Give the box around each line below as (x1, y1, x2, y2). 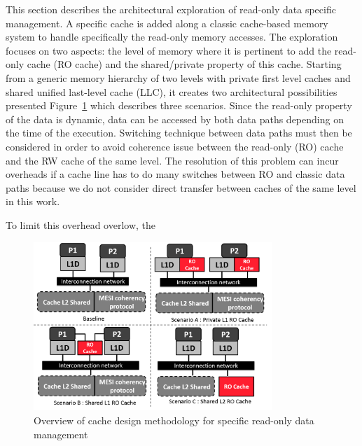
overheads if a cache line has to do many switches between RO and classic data (6, 167, 345, 181)
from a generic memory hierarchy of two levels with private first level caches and (6, 70, 351, 85)
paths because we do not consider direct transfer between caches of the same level (6, 180, 356, 195)
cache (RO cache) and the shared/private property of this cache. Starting (27, 57, 342, 71)
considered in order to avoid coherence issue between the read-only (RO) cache (6, 139, 344, 153)
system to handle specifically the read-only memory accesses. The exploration (6, 29, 338, 44)
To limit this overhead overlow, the (6, 217, 156, 232)
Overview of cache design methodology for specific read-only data (34, 412, 314, 427)
